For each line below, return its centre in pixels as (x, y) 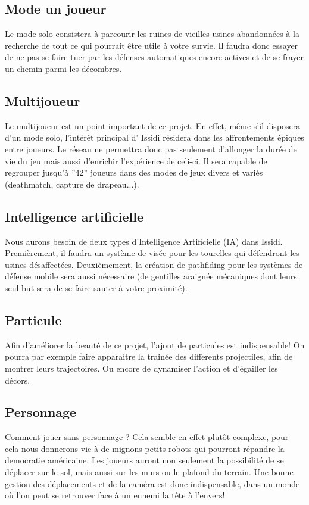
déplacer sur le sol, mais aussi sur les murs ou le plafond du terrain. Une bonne (149, 472)
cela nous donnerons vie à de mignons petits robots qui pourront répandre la (145, 448)
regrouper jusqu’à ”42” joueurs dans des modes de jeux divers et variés (134, 172)
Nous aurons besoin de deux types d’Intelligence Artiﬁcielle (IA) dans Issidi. (144, 241)
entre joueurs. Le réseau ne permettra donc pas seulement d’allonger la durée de (151, 149)
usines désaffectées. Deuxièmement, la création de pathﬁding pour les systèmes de (154, 264)
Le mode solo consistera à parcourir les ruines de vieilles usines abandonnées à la (152, 34)
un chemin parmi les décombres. (63, 68)
